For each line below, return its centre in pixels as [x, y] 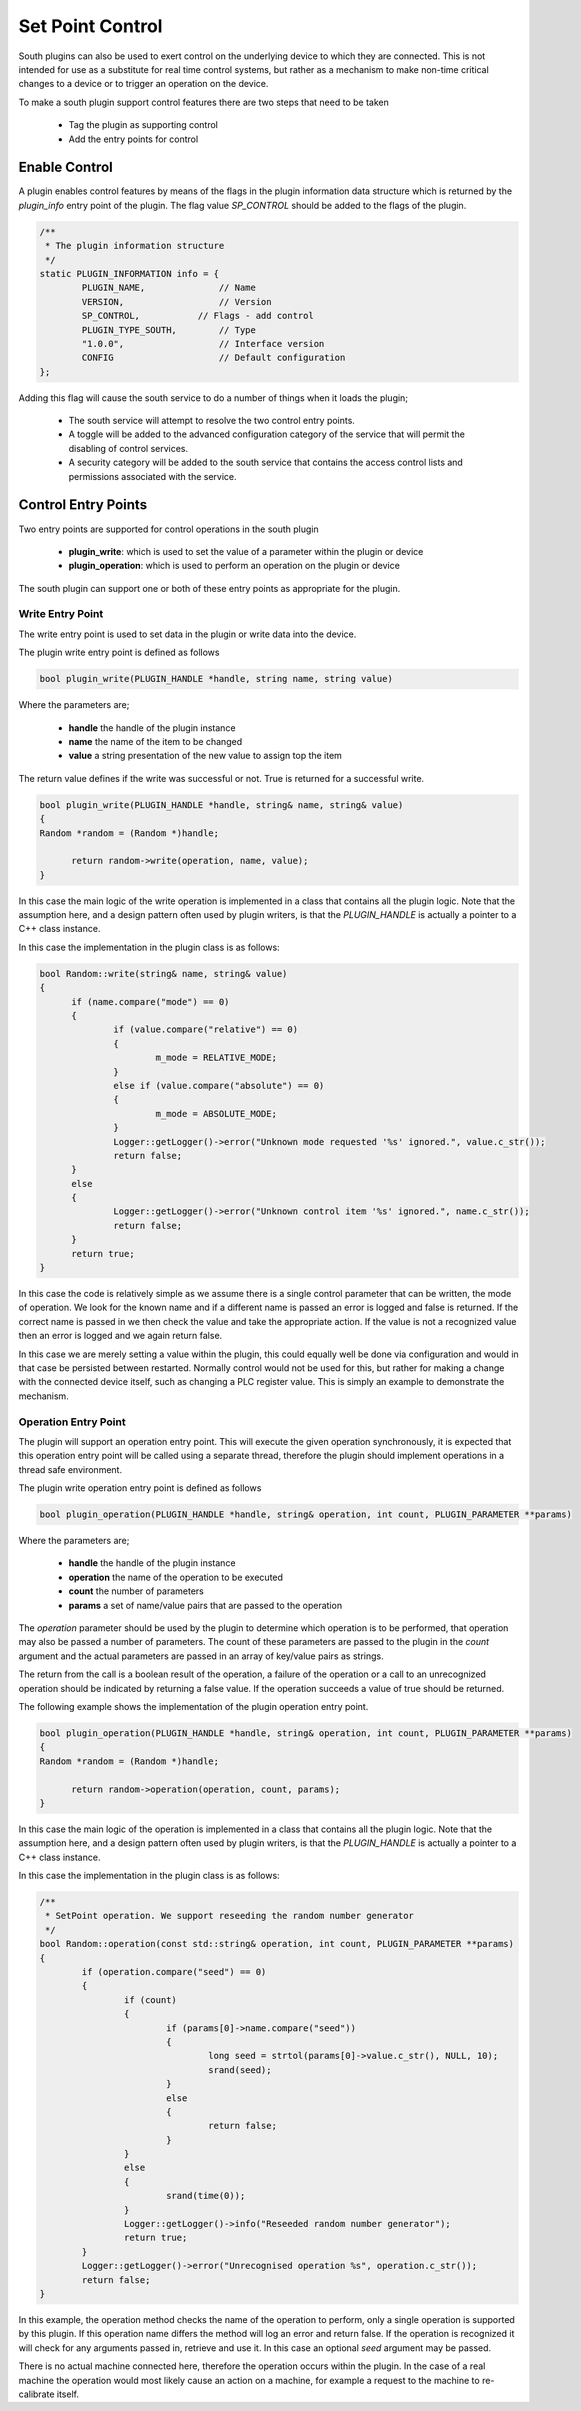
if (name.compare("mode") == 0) [150, 1001]
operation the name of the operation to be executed [176, 1577]
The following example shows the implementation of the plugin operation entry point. [193, 1706]
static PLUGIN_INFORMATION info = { [129, 273]
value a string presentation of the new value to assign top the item [205, 756]
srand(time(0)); [205, 2196]
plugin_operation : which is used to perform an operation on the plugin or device [234, 566]
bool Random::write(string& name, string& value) [163, 973]
